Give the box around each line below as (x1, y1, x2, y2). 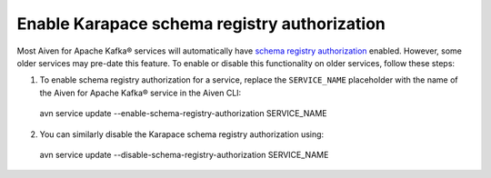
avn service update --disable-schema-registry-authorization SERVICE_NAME (39, 149, 329, 160)
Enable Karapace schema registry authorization (16, 14, 386, 34)
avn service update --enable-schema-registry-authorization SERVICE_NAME (39, 108, 327, 119)
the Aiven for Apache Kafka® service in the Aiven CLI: (39, 87, 242, 98)
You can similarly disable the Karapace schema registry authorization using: (39, 128, 325, 140)
